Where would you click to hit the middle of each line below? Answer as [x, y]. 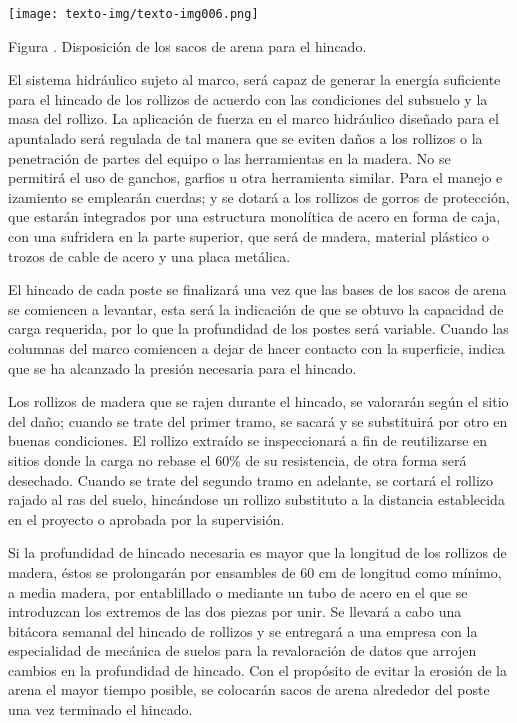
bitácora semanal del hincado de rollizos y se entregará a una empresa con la [243, 630]
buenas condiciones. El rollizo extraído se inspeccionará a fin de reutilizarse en [248, 440]
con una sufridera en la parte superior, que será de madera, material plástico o [248, 236]
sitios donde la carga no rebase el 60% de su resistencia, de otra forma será [237, 459]
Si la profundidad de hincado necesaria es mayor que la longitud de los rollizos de [257, 552]
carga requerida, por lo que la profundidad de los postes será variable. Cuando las [258, 328]
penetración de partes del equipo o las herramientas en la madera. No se [229, 157]
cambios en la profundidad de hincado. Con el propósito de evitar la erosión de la [257, 669]
